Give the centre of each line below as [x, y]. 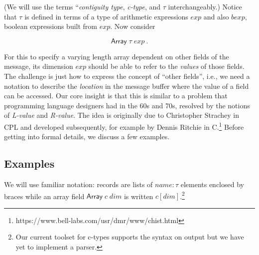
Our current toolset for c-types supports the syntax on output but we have [130, 237]
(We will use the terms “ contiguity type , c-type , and [82, 6]
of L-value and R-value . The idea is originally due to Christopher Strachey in [122, 115]
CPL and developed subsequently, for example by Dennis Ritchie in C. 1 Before [124, 126]
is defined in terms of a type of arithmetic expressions [106, 16]
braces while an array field [44, 196]
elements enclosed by [212, 184]
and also [216, 16]
